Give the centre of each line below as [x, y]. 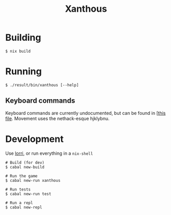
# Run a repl [19, 203]
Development [35, 139]
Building [23, 38]
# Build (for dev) [25, 162]
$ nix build [18, 51]
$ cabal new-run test [28, 194]
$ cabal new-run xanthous [33, 180]
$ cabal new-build [25, 167]
